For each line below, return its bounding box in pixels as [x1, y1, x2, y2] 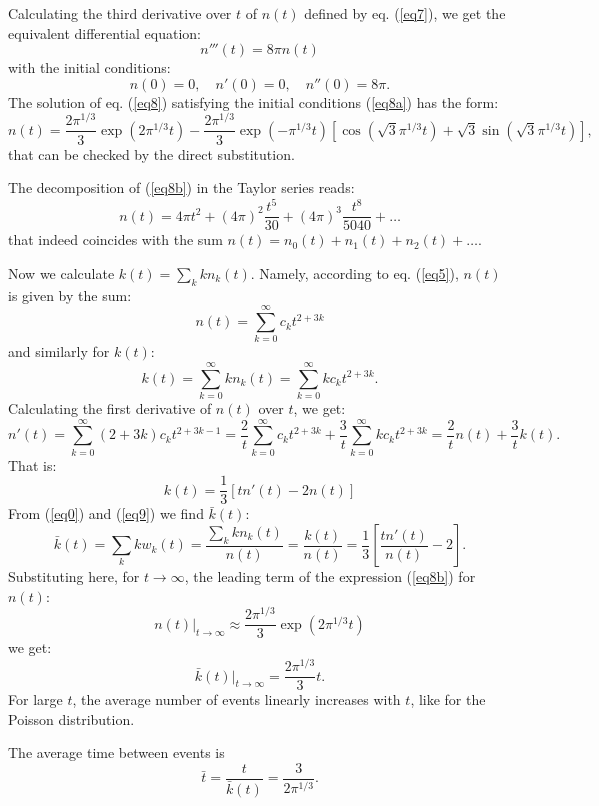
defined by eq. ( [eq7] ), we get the [304, 3, 506, 23]
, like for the [410, 689, 486, 710]
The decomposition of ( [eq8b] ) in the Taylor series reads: [8, 177, 355, 198]
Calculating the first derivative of [8, 398, 212, 419]
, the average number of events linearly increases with [72, 689, 401, 710]
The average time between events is [8, 742, 225, 763]
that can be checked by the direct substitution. [8, 143, 295, 164]
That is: [8, 454, 57, 475]
